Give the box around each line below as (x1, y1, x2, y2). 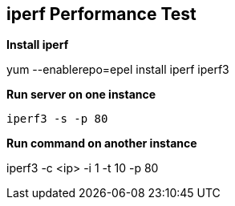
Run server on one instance (6, 87, 156, 102)
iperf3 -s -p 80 (6, 112, 108, 126)
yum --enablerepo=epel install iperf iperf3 (6, 63, 229, 77)
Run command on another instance (6, 136, 197, 151)
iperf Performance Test (6, 4, 197, 24)
